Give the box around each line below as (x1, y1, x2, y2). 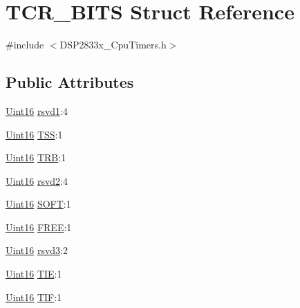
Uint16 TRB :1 (6, 150, 66, 165)
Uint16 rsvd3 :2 (6, 243, 68, 257)
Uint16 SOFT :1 (6, 197, 71, 211)
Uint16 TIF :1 (6, 289, 62, 304)
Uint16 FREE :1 (6, 219, 72, 234)
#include (6, 37, 44, 52)
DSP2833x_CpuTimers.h (59, 37, 167, 52)
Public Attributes (6, 71, 134, 93)
